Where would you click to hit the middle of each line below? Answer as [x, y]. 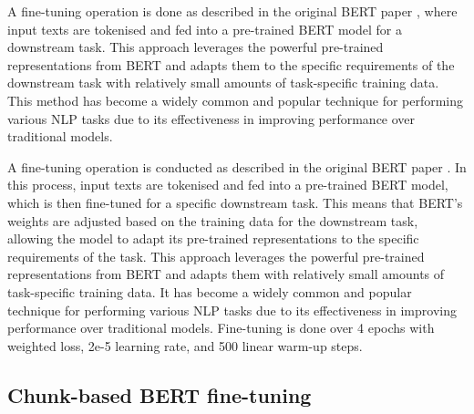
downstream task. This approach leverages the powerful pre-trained [196, 47]
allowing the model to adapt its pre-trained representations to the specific [213, 238]
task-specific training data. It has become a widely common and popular [210, 291]
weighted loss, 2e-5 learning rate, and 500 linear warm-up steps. [185, 345]
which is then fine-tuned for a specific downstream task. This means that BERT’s [235, 202]
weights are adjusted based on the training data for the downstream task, [213, 220]
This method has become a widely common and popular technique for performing [236, 100]
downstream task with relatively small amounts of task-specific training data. [223, 83]
